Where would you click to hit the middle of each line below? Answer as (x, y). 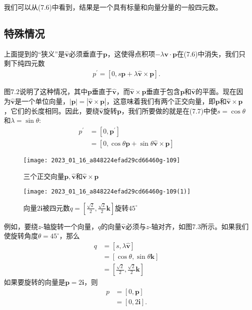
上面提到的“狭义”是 (35, 53)
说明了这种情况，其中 (53, 91)
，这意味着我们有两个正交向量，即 (161, 101)
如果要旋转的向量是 (35, 282)
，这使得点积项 (131, 53)
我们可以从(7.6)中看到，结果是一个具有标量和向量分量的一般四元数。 (113, 7)
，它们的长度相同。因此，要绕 (52, 110)
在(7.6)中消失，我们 (208, 53)
